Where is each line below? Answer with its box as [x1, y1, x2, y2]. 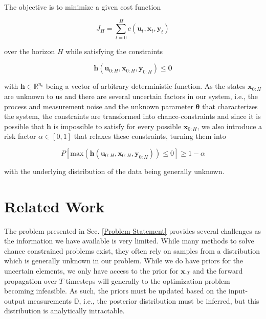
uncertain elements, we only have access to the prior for [4, 265, 179, 276]
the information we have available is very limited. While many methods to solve [4, 235, 254, 246]
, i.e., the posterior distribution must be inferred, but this [79, 295, 259, 306]
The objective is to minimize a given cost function [4, 2, 161, 12]
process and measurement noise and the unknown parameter [4, 101, 193, 111]
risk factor [4, 131, 36, 141]
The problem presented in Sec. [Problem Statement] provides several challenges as [4, 225, 261, 236]
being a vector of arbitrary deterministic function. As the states [46, 81, 246, 91]
